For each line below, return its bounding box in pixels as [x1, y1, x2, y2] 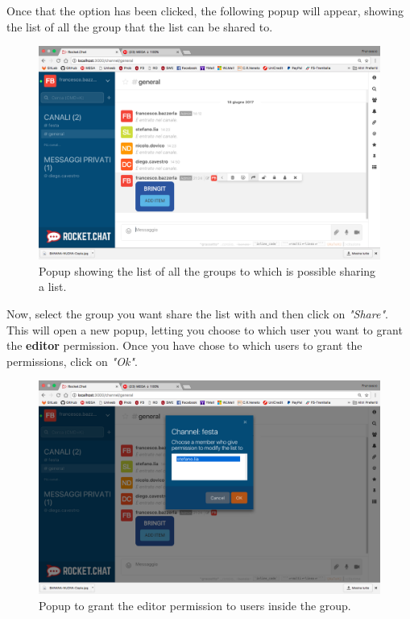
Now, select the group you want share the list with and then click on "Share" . [6, 305, 388, 322]
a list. [39, 278, 67, 295]
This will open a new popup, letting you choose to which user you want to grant [6, 321, 403, 338]
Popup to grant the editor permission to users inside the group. [39, 596, 351, 613]
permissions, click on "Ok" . [6, 352, 138, 369]
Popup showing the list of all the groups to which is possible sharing [39, 262, 376, 279]
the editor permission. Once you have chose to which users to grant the [6, 337, 362, 354]
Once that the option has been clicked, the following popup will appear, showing [6, 2, 404, 19]
